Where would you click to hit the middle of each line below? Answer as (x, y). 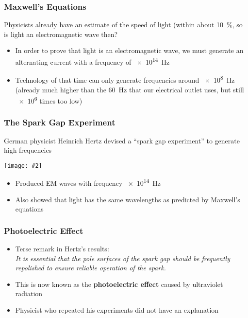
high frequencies (28, 150)
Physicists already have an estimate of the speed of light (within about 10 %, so (123, 25)
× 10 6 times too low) (50, 100)
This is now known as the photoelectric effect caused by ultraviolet (119, 284)
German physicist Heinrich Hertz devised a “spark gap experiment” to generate (122, 140)
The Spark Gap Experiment (60, 122)
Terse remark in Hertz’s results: (62, 249)
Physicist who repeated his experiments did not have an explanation (117, 310)
